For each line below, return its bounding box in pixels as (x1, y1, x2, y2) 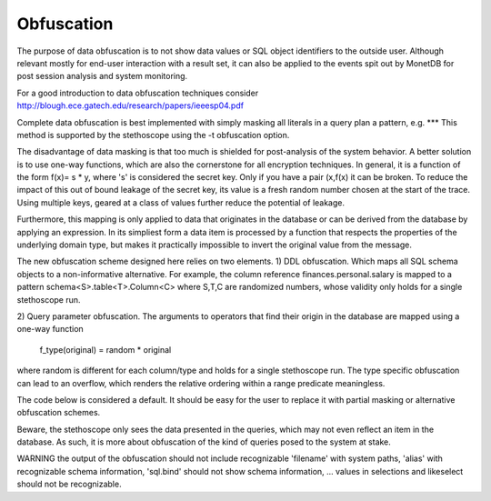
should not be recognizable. (16, 478, 122, 490)
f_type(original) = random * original (39, 344, 172, 355)
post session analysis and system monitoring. (16, 71, 188, 82)
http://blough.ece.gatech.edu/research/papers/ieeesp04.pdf (16, 100, 245, 111)
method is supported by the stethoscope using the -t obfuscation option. (16, 129, 290, 140)
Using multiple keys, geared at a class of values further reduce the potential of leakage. (16, 196, 346, 208)
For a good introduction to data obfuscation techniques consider (16, 87, 259, 98)
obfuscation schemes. (16, 407, 101, 418)
